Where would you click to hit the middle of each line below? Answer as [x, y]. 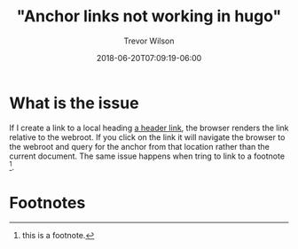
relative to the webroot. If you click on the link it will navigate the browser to [147, 137]
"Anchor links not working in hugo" [149, 16]
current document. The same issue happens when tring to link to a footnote [147, 156]
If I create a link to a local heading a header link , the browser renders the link [149, 128]
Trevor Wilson [149, 41]
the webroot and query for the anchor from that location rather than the [140, 146]
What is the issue [74, 103]
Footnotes [47, 202]
